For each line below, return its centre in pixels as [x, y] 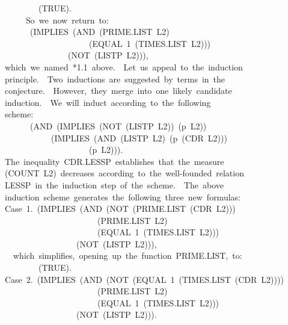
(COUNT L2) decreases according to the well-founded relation [124, 173]
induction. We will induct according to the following [108, 102]
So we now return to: [67, 20]
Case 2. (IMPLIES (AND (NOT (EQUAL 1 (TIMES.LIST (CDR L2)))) [144, 279]
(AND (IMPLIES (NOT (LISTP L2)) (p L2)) [118, 125]
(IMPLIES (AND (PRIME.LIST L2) [100, 32]
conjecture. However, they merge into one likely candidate [118, 91]
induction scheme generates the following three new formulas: [123, 197]
